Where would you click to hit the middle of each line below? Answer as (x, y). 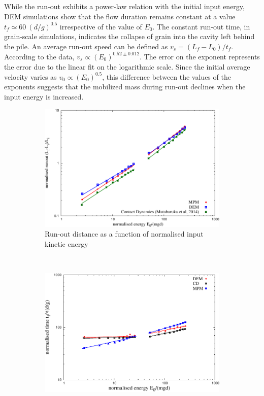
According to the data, (39, 56)
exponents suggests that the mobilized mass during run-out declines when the (125, 87)
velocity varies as (30, 76)
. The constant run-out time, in (201, 26)
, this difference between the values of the (167, 76)
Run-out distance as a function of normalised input (124, 234)
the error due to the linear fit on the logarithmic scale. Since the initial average (127, 66)
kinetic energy (67, 244)
